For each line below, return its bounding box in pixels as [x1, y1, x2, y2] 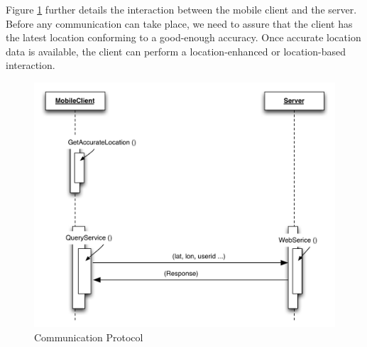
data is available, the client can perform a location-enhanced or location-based [6, 43, 346, 58]
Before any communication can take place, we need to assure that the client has [6, 16, 353, 31]
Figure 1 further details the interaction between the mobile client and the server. [6, 2, 357, 16]
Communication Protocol [34, 330, 143, 345]
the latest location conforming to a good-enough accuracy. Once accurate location [6, 30, 361, 45]
